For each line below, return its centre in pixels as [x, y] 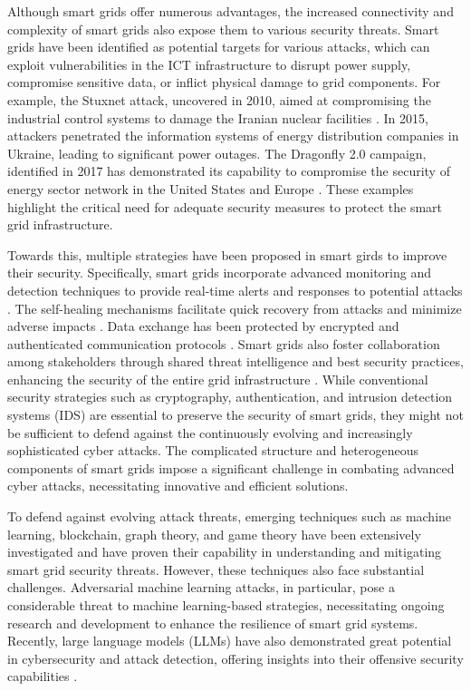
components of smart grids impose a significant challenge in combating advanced [231, 467]
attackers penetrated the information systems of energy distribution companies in [233, 136]
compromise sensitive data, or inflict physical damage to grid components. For [224, 82]
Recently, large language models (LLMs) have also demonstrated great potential [230, 641]
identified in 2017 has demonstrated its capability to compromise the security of [229, 171]
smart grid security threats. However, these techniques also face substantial [216, 569]
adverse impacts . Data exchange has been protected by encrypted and [203, 326]
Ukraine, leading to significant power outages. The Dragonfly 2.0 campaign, [217, 153]
